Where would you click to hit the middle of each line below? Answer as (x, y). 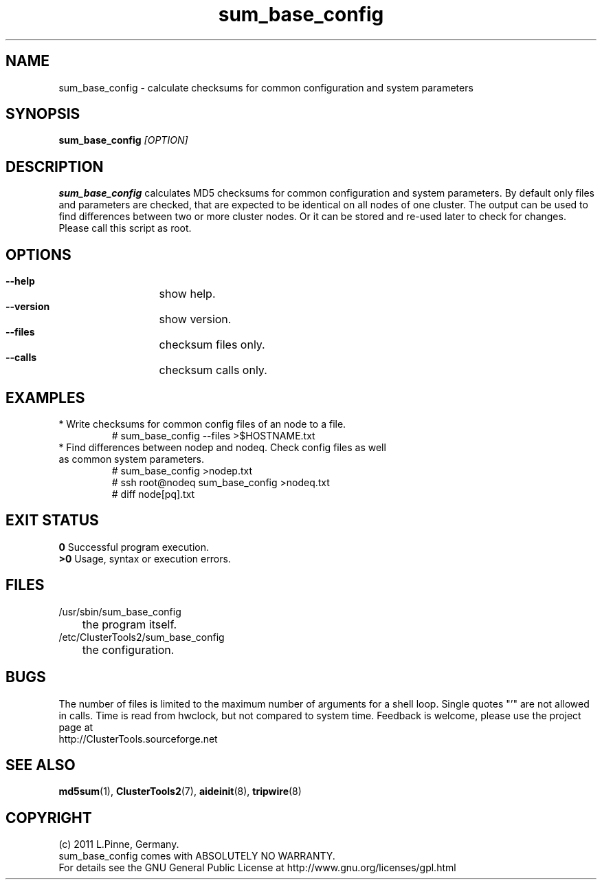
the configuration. (128, 649)
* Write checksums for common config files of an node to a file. (202, 424)
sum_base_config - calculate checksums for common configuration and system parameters (266, 87)
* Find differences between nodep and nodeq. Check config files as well (222, 447)
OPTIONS (38, 254)
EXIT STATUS (52, 521)
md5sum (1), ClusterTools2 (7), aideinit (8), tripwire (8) (180, 791)
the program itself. (130, 624)
